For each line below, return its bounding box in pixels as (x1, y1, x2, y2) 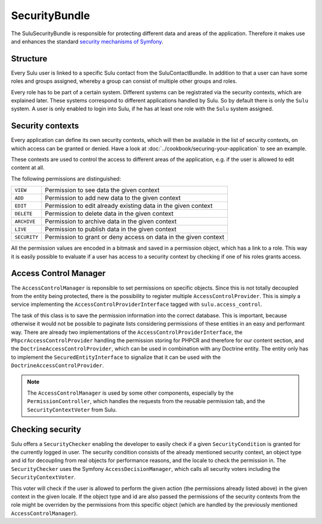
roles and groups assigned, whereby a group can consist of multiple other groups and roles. (11, 77, 237, 85)
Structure (11, 54, 48, 64)
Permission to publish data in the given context (45, 225, 177, 234)
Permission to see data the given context (45, 186, 160, 194)
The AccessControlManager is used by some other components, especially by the (27, 389, 234, 396)
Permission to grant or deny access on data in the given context (45, 233, 225, 241)
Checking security (11, 424, 82, 435)
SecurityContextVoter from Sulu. (27, 406, 117, 413)
